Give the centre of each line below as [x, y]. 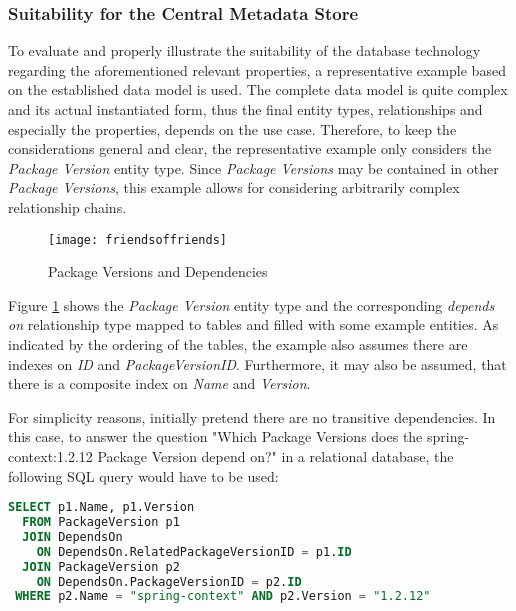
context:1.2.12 [50, 455]
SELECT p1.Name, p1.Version [101, 507]
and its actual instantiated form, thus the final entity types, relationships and [245, 109]
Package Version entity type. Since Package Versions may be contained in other [253, 167]
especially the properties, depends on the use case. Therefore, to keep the [232, 128]
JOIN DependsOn [72, 536]
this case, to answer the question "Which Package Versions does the [215, 436]
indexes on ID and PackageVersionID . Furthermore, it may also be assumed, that [257, 363]
